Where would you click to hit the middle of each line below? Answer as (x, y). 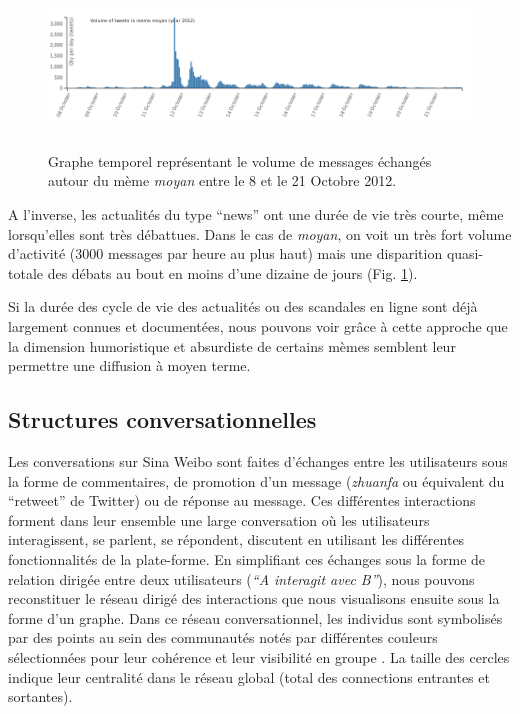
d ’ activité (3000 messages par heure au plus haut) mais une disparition (225, 253)
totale (25, 272)
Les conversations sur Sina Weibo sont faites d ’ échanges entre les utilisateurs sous (258, 461)
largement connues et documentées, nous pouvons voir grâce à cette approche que (258, 326)
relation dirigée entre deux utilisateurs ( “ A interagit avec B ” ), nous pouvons (241, 578)
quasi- (465, 253)
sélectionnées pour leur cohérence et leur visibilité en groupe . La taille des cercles (259, 656)
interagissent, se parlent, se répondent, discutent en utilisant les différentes (236, 539)
